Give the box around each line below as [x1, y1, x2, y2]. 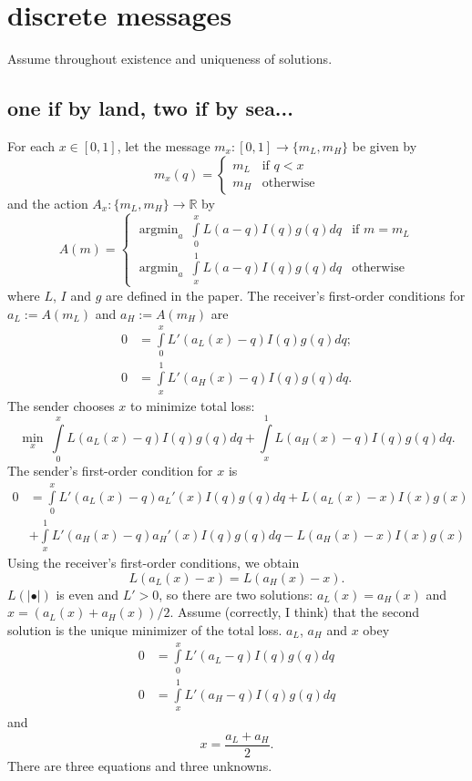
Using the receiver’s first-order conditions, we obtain [7, 553, 300, 572]
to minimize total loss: [130, 396, 255, 415]
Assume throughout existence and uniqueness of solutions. [7, 49, 333, 68]
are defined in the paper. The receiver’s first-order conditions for [106, 285, 466, 304]
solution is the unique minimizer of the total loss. [7, 621, 282, 639]
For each [7, 136, 55, 155]
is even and [56, 584, 118, 603]
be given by [352, 136, 417, 155]
